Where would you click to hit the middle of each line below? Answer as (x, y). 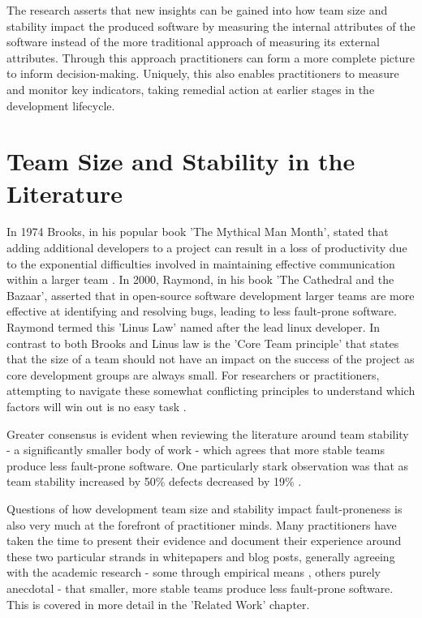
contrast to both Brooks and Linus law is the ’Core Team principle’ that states (203, 343)
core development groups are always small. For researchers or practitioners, (193, 374)
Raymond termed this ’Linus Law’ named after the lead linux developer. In (194, 327)
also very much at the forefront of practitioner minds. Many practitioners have (202, 524)
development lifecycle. (61, 105)
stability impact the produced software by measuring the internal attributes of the (211, 26)
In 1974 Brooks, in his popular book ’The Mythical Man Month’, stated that (198, 232)
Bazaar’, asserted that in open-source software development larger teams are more (211, 295)
